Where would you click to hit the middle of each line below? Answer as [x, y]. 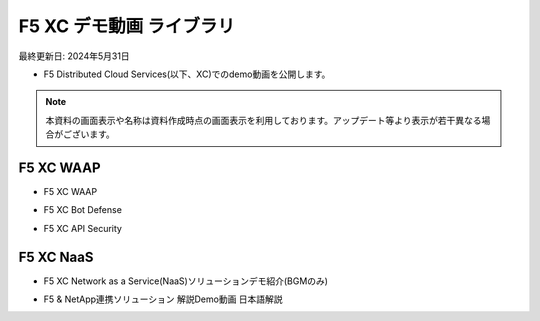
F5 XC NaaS [56, 256]
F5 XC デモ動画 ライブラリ [126, 26]
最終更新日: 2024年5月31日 [74, 56]
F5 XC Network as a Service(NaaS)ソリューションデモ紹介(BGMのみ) [186, 281]
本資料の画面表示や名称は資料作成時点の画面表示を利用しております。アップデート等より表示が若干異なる [263, 120]
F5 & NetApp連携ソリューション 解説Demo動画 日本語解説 [163, 299]
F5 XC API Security [82, 228]
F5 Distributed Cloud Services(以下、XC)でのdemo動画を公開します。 [187, 74]
